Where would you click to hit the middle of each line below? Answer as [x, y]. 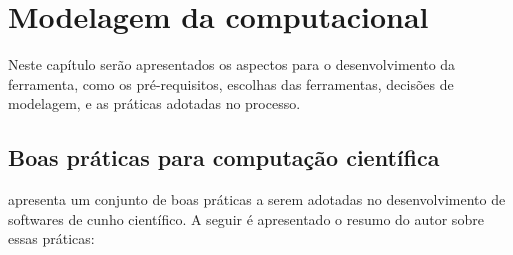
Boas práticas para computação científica [224, 157]
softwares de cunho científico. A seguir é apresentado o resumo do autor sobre [246, 218]
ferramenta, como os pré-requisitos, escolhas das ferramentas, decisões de [231, 83]
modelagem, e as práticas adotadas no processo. [154, 103]
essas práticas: [51, 238]
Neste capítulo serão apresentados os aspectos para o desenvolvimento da [232, 64]
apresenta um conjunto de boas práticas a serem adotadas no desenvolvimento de [257, 199]
